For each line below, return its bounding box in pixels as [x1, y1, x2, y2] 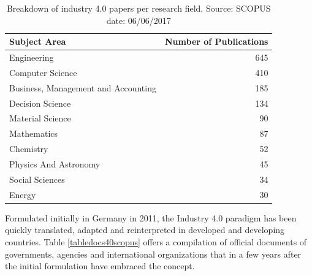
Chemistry [9, 142, 48, 155]
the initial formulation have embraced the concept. [5, 259, 195, 272]
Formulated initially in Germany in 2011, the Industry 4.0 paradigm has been [5, 211, 297, 224]
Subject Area [9, 35, 66, 48]
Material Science [9, 112, 71, 125]
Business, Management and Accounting [9, 81, 156, 94]
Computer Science [9, 66, 77, 79]
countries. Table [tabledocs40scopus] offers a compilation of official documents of [5, 235, 307, 248]
